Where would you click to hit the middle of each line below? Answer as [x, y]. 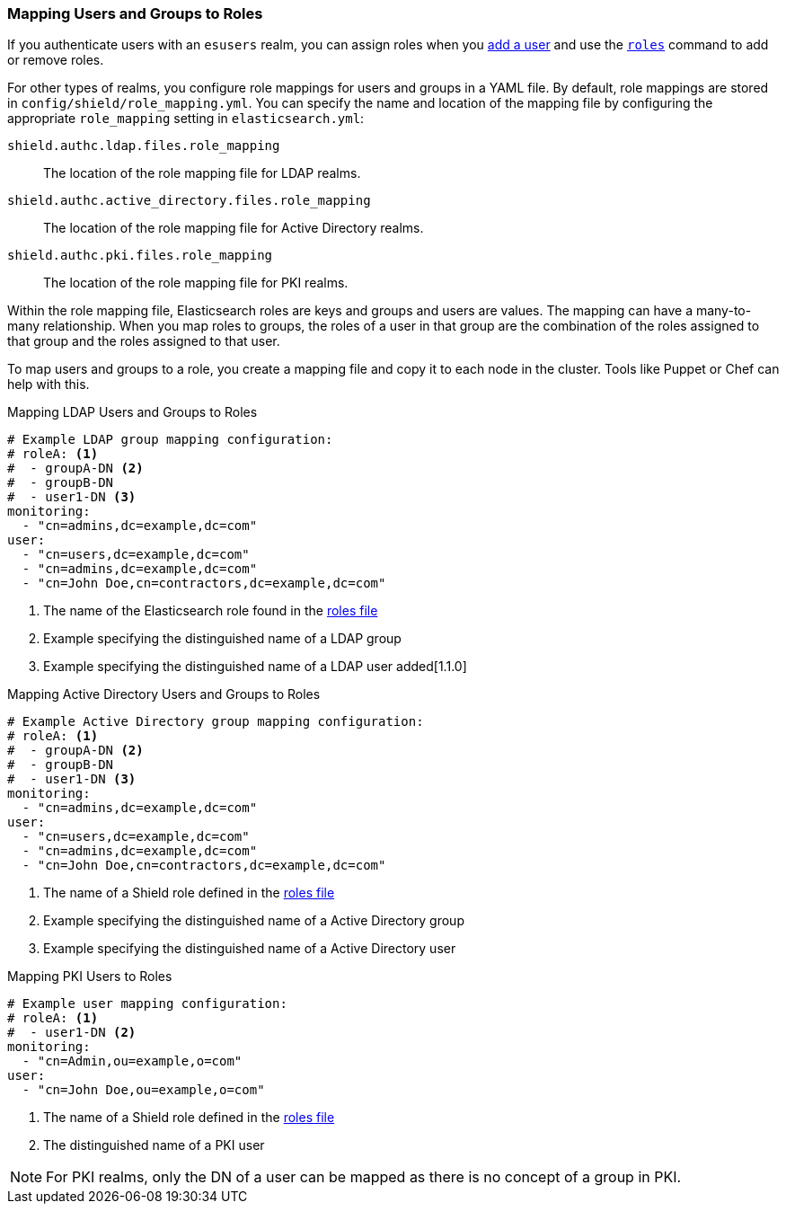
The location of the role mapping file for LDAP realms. [202, 173]
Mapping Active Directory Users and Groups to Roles [164, 694]
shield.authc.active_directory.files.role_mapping [189, 201]
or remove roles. [56, 60]
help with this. [49, 385]
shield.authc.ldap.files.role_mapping [144, 146]
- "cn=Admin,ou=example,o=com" [132, 1061]
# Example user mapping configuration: [147, 1004]
